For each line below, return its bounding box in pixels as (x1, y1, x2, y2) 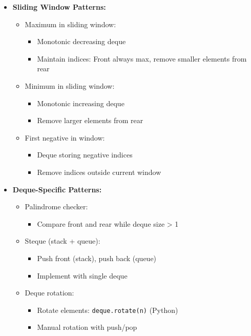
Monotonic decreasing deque (37, 36, 126, 47)
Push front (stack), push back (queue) (37, 252, 157, 263)
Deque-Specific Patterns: (12, 184, 102, 194)
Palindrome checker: (25, 201, 88, 212)
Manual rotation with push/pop (37, 322, 137, 332)
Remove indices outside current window (37, 166, 161, 177)
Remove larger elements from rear (37, 115, 143, 126)
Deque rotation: (25, 287, 74, 298)
